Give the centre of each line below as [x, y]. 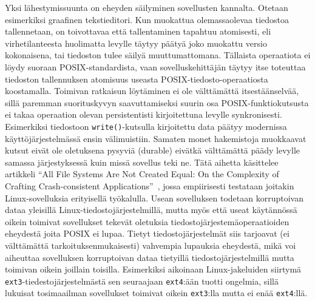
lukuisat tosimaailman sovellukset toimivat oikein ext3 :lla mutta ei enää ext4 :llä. [156, 293]
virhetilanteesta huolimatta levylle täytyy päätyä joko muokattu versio [136, 43]
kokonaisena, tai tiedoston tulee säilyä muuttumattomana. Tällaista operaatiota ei [158, 55]
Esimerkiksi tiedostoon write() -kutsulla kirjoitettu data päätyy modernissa [146, 126]
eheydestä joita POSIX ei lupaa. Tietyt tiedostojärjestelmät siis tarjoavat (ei [147, 233]
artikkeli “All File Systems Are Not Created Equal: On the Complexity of [142, 174]
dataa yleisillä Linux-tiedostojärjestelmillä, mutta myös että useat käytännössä [151, 210]
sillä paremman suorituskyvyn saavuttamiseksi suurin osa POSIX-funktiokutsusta [157, 102]
